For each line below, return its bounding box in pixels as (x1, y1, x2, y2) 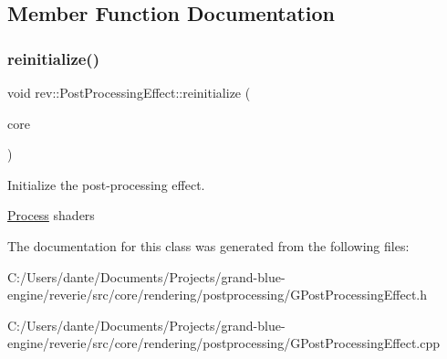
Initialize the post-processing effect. (7, 174, 205, 194)
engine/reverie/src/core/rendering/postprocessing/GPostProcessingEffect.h (7, 285, 428, 304)
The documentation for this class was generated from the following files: (7, 236, 410, 255)
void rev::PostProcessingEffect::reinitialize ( (7, 83, 251, 101)
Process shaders (7, 206, 95, 225)
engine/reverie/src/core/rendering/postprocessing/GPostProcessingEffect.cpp (7, 333, 441, 353)
